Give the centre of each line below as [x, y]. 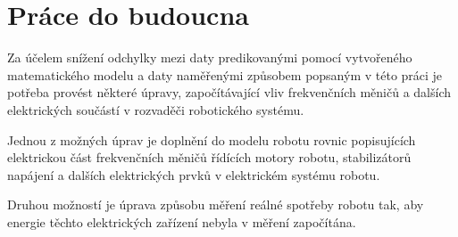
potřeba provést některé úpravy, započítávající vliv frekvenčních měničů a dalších [229, 92]
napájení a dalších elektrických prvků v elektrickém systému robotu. [194, 174]
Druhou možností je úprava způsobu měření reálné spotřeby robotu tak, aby [216, 204]
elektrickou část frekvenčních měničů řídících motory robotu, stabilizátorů [209, 157]
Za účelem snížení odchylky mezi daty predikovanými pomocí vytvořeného [210, 57]
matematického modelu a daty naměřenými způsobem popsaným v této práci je [225, 74]
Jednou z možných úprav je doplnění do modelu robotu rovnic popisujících [212, 139]
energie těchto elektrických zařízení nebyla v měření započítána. [182, 221]
